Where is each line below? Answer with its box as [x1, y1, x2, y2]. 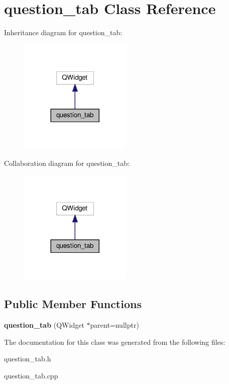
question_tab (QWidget [4, 320, 84, 330]
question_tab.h [4, 353, 51, 364]
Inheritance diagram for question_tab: [4, 27, 123, 38]
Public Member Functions [4, 296, 142, 312]
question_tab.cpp [4, 370, 58, 381]
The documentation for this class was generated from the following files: [4, 336, 225, 347]
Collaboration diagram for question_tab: [4, 158, 130, 168]
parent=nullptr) [90, 320, 139, 330]
